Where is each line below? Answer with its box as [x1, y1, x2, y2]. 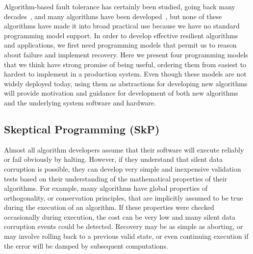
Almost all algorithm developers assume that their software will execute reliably [4, 144, 244, 154]
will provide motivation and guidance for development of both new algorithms [4, 88, 238, 98]
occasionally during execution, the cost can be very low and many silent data [4, 211, 236, 222]
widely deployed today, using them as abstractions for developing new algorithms [4, 78, 248, 88]
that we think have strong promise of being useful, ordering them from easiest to [4, 59, 247, 69]
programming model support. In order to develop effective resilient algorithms [4, 30, 238, 40]
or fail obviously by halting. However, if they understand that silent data [4, 154, 223, 164]
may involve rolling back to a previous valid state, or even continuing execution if [4, 231, 249, 241]
